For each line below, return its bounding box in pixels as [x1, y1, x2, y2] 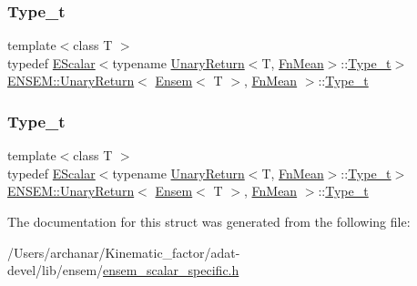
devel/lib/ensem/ [7, 260, 104, 280]
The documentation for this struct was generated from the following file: [7, 212, 411, 230]
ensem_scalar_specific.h [103, 260, 239, 280]
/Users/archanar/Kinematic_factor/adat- [7, 242, 240, 261]
